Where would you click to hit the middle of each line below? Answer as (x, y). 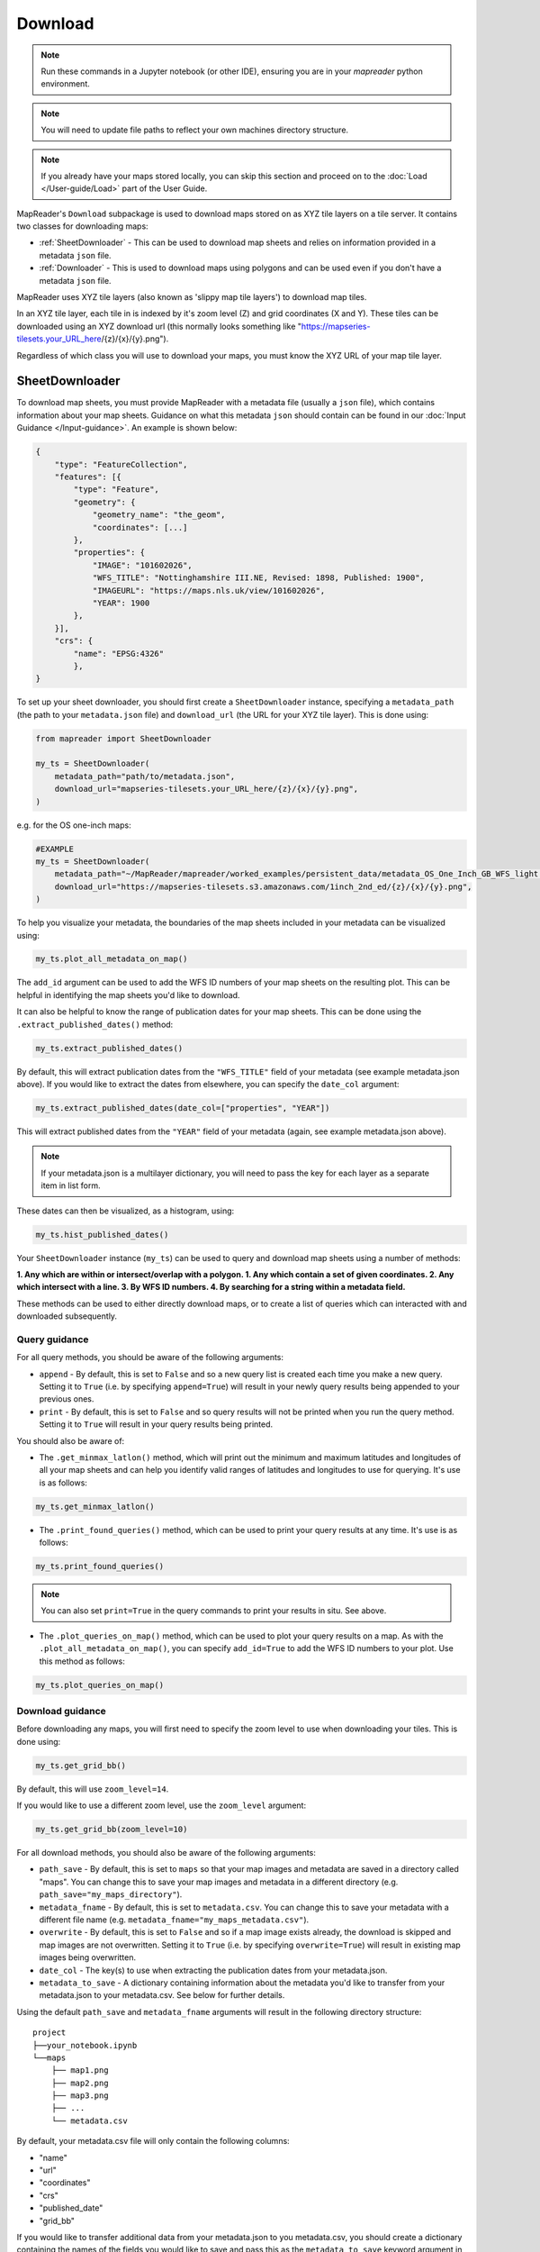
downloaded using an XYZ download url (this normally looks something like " (159, 326)
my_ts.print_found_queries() (100, 1566)
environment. (65, 84)
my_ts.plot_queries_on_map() (100, 1685)
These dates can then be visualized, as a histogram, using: (126, 1211)
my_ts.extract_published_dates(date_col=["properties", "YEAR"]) (183, 1108)
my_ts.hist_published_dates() (102, 1235)
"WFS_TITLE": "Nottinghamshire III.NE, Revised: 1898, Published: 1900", (258, 578)
